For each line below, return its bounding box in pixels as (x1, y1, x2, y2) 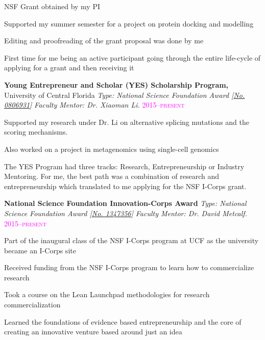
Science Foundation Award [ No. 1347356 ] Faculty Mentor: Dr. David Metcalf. (4, 207, 247, 218)
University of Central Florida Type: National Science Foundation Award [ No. (4, 89, 245, 100)
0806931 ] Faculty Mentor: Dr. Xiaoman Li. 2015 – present (4, 99, 185, 110)
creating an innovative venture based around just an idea (4, 326, 182, 337)
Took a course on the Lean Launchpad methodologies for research (4, 289, 210, 300)
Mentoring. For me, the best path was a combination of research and (4, 171, 219, 181)
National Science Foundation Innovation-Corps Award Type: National (4, 198, 247, 208)
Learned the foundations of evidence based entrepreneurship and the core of (4, 316, 242, 327)
